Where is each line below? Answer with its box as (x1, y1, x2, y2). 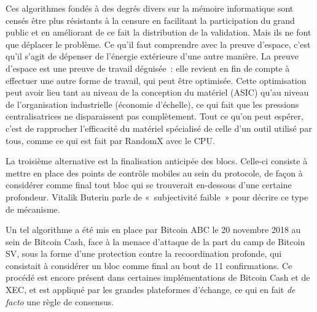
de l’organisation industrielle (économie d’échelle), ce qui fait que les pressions (6, 97, 299, 110)
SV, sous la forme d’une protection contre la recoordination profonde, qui (6, 247, 282, 260)
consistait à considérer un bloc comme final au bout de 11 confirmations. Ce (6, 259, 292, 272)
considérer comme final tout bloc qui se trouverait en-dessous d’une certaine (6, 178, 292, 191)
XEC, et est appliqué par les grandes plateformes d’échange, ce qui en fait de (6, 283, 295, 296)
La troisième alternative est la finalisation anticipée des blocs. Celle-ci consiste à (6, 154, 308, 167)
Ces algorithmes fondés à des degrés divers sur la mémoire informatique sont (6, 2, 294, 14)
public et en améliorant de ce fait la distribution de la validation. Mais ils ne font (6, 26, 311, 39)
